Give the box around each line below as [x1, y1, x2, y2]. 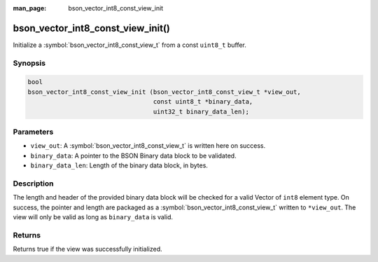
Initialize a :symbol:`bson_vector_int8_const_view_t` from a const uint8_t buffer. [13, 41, 246, 49]
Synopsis [13, 58, 45, 68]
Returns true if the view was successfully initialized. [13, 245, 162, 254]
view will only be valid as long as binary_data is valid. [13, 213, 174, 221]
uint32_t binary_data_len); [153, 107, 250, 116]
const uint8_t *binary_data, [153, 98, 253, 106]
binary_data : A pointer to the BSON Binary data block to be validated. [30, 151, 237, 160]
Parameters [13, 127, 54, 137]
